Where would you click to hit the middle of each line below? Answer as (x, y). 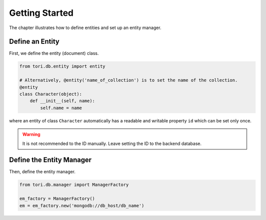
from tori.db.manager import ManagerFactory (74, 185)
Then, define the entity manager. (42, 172)
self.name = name (61, 108)
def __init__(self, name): (63, 101)
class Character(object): (51, 94)
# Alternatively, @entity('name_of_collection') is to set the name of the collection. (129, 80)
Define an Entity (34, 42)
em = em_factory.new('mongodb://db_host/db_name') (82, 205)
